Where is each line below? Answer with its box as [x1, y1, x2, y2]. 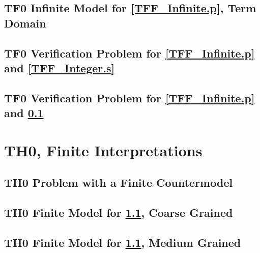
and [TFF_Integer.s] [4, 60, 115, 75]
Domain [4, 15, 46, 31]
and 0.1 [4, 105, 44, 121]
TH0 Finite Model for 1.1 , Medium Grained [4, 234, 241, 250]
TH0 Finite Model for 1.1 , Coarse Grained [4, 205, 233, 220]
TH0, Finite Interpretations [4, 139, 203, 160]
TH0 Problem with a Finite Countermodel [4, 175, 233, 190]
